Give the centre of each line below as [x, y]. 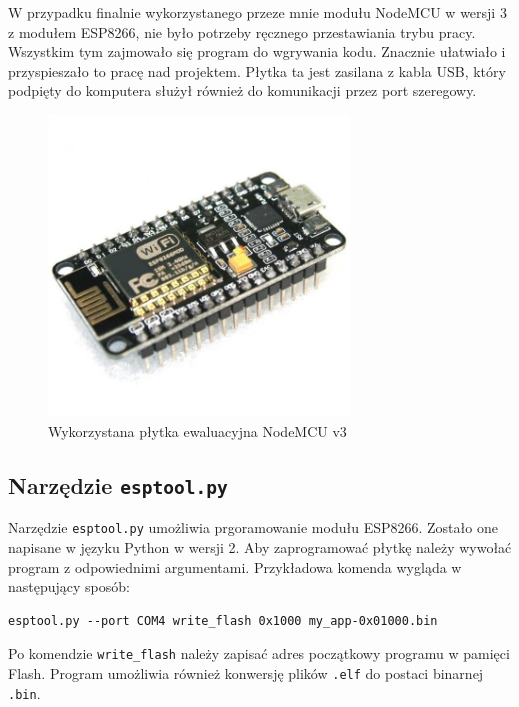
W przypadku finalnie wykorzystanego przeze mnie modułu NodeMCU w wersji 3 [257, 12]
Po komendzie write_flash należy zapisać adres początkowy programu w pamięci [259, 653]
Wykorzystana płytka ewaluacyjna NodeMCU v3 [197, 430]
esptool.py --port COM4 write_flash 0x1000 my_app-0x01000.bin [223, 620]
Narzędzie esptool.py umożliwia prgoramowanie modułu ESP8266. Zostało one [253, 527]
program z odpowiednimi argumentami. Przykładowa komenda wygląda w [235, 566]
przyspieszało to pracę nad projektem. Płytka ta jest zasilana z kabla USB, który [257, 70]
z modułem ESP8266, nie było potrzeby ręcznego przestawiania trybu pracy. [242, 31]
